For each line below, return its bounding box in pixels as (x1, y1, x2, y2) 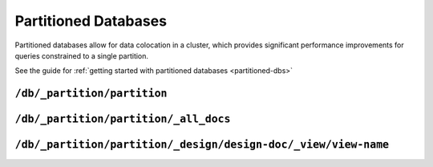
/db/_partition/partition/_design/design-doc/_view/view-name (14, 138, 389, 152)
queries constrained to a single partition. (14, 51, 148, 60)
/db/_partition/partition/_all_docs (14, 112, 231, 126)
